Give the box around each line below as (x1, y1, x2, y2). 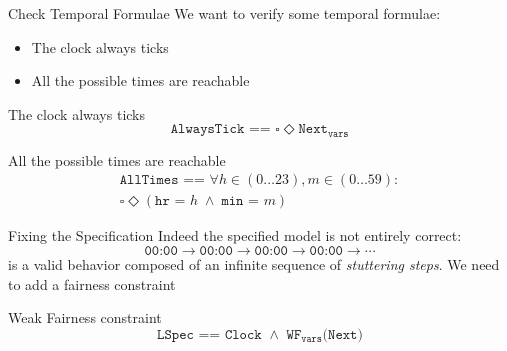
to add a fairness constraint (8, 273, 176, 294)
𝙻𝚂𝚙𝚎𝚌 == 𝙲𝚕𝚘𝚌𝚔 (157, 327, 262, 342)
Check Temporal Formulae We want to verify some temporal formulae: (8, 3, 441, 23)
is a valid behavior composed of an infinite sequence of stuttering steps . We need (8, 254, 500, 275)
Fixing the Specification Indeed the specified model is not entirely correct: (8, 225, 462, 246)
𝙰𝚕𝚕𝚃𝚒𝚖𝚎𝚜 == (119, 173, 205, 188)
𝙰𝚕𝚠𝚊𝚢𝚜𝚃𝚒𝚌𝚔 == (170, 122, 271, 137)
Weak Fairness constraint (8, 307, 162, 328)
